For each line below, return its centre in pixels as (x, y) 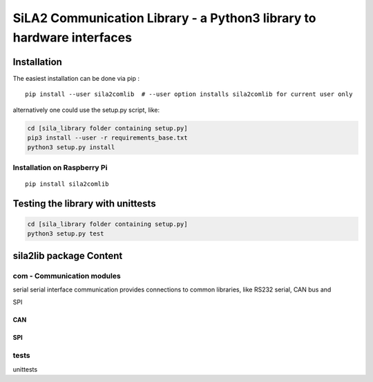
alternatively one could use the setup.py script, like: (86, 110)
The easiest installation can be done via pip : (76, 78)
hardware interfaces (73, 37)
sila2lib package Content (68, 256)
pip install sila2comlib (67, 184)
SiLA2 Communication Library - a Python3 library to (164, 18)
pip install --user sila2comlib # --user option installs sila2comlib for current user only (189, 94)
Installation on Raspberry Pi (60, 167)
